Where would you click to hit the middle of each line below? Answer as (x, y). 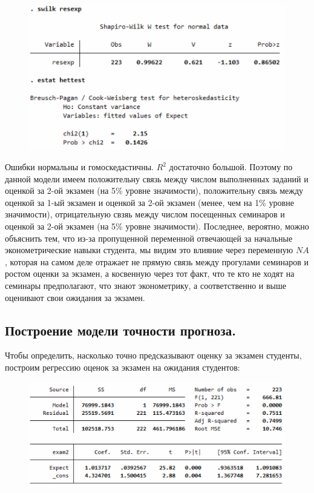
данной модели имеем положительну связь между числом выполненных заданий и (157, 178)
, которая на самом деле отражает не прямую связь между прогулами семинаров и (157, 261)
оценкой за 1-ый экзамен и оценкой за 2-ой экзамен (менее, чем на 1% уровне (149, 202)
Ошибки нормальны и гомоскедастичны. (79, 167)
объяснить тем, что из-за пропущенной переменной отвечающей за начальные (149, 238)
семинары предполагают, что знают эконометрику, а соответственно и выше (146, 285)
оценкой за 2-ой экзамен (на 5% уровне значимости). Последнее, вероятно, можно (157, 226)
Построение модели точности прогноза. (120, 330)
